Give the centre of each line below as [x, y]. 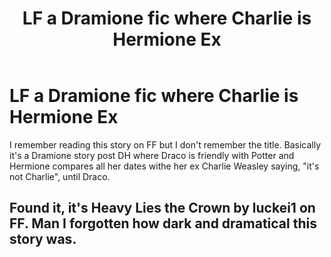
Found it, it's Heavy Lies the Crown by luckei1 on [162, 208]
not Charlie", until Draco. [60, 176]
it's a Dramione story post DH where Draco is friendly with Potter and [152, 155]
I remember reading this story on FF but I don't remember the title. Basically [165, 144]
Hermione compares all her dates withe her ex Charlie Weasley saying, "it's [164, 166]
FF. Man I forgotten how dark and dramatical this [163, 223]
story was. [43, 239]
